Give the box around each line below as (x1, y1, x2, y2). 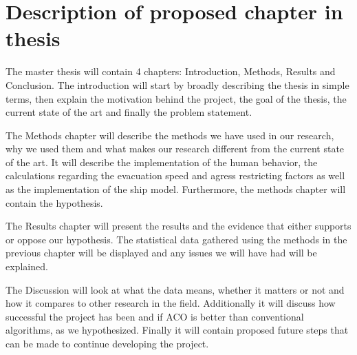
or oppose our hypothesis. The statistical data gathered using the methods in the (6, 232, 347, 246)
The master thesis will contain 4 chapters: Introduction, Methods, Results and (6, 64, 336, 79)
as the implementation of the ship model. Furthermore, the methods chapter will (6, 182, 346, 196)
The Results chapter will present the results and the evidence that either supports (6, 219, 351, 233)
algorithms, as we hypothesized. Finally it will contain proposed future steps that (6, 323, 349, 337)
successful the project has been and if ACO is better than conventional (6, 309, 304, 323)
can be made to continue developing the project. (6, 336, 209, 350)
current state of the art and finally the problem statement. (6, 105, 252, 119)
